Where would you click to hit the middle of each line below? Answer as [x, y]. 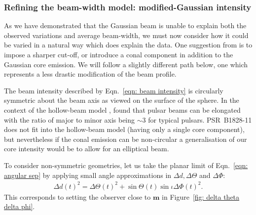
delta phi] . [19, 206]
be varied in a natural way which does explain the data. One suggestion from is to [128, 45]
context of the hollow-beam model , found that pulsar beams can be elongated [122, 109]
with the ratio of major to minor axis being [70, 119]
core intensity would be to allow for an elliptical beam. [87, 149]
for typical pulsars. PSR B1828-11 [200, 119]
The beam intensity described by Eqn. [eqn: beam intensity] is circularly [114, 90]
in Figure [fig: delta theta [201, 196]
